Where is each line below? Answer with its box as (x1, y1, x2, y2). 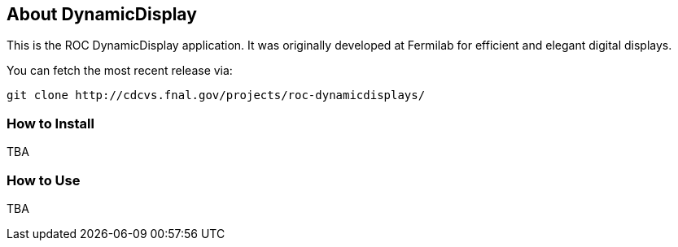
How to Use (7, 171, 81, 188)
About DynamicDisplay (7, 4, 197, 24)
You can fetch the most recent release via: (7, 63, 233, 78)
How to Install (7, 115, 94, 132)
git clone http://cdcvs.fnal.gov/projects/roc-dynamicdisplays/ (7, 89, 426, 102)
